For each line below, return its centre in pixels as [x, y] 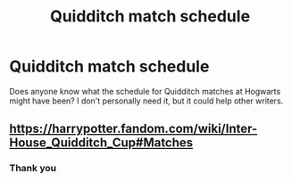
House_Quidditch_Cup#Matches [101, 143]
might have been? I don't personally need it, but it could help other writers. [146, 101]
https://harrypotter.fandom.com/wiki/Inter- [133, 129]
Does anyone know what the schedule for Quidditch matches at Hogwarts [145, 91]
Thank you [33, 169]
